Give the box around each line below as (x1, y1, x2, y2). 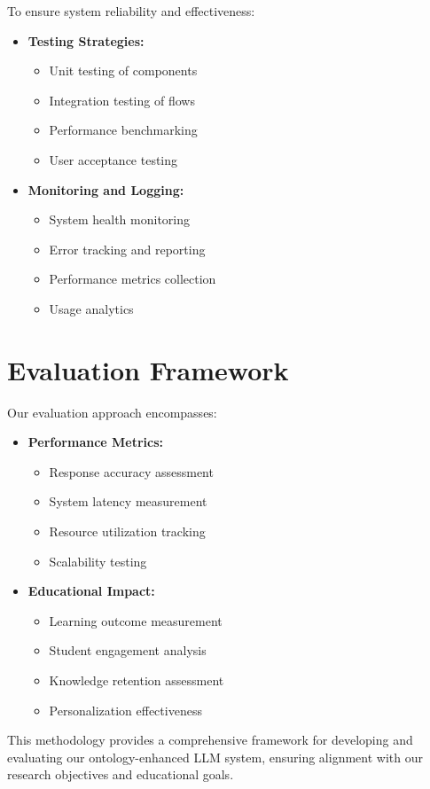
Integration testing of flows (49, 90, 195, 109)
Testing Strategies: (27, 31, 145, 50)
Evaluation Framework (7, 351, 289, 387)
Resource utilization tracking (49, 522, 206, 541)
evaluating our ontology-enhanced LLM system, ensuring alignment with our (7, 747, 423, 766)
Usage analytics (49, 299, 134, 317)
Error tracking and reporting (49, 239, 206, 258)
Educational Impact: (27, 582, 155, 600)
